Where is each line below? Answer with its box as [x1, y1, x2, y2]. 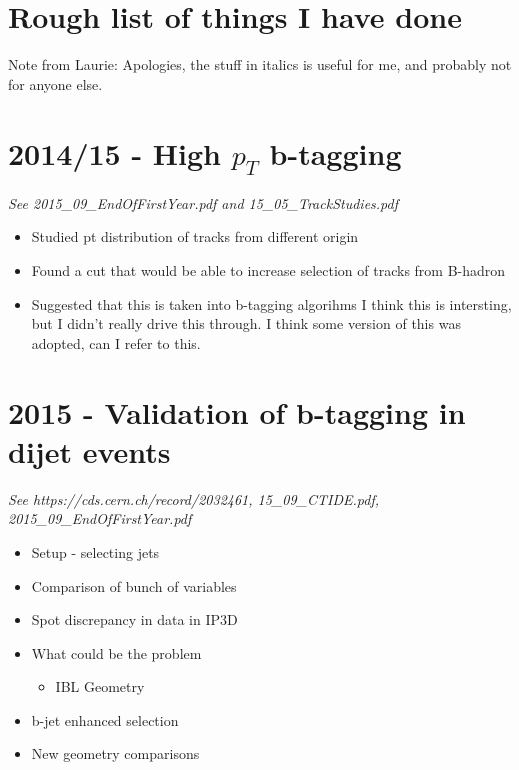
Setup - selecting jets [31, 541, 160, 562]
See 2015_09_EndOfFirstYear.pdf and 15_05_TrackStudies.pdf [8, 192, 398, 213]
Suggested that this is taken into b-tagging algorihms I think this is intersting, [31, 293, 512, 314]
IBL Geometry [55, 676, 145, 697]
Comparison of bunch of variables [31, 575, 237, 596]
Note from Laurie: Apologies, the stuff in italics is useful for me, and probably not [8, 54, 512, 75]
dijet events [8, 430, 171, 471]
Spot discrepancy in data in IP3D [31, 609, 238, 630]
